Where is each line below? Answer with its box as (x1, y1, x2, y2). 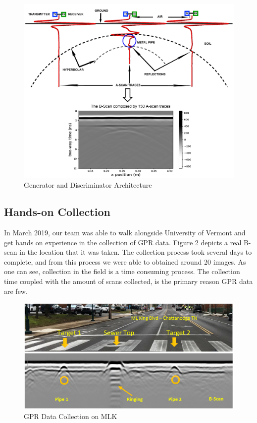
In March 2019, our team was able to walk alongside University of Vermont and (4, 227, 246, 238)
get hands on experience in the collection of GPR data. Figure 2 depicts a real (4, 237, 242, 247)
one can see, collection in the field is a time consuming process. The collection (4, 266, 240, 277)
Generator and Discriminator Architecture (24, 180, 152, 190)
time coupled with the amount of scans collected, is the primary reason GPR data (4, 276, 253, 286)
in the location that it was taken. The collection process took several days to (19, 247, 252, 257)
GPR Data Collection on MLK (24, 411, 117, 421)
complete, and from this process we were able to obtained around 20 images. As (4, 256, 246, 267)
